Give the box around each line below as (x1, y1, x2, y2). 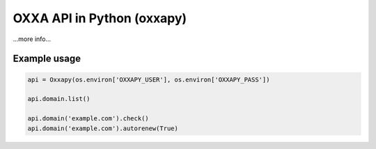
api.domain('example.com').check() (27, 115, 149, 123)
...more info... (13, 35, 52, 43)
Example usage (13, 53, 81, 65)
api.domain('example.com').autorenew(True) (27, 124, 179, 132)
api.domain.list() (27, 95, 91, 103)
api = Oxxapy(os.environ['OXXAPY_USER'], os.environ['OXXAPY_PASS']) (27, 75, 270, 84)
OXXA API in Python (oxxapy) (13, 10, 187, 26)
